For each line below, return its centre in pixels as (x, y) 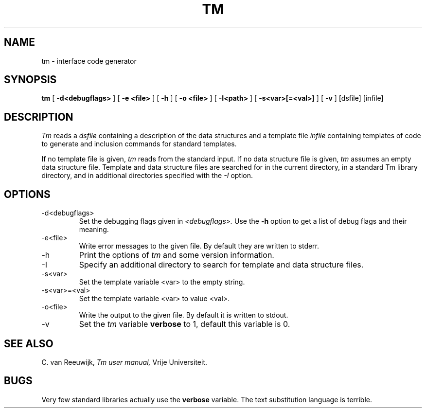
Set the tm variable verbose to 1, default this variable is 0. (185, 324)
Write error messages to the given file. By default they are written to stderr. (199, 246)
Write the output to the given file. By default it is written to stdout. (184, 315)
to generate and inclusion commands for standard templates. (139, 144)
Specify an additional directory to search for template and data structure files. (221, 265)
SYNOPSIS (30, 80)
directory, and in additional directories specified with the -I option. (147, 176)
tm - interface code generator (89, 61)
